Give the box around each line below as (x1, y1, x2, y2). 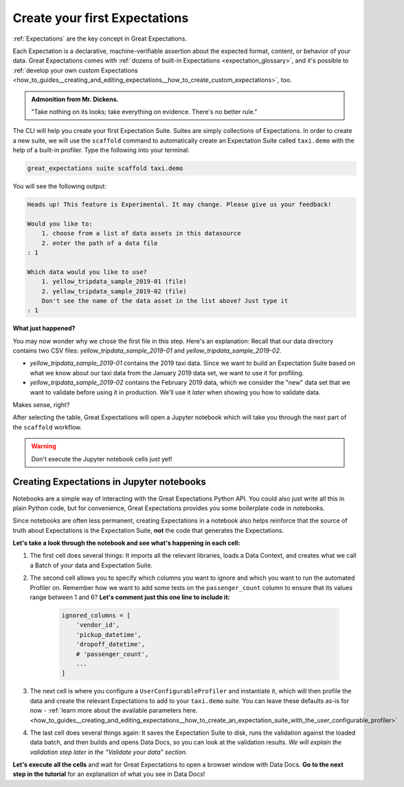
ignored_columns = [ (61, 611, 131, 619)
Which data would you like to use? (27, 268, 147, 275)
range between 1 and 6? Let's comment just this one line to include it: (30, 593, 230, 602)
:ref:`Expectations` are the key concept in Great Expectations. (12, 34, 187, 43)
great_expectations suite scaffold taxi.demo (27, 165, 183, 172)
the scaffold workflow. (12, 423, 82, 431)
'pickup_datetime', (76, 631, 142, 638)
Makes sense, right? (12, 401, 70, 409)
